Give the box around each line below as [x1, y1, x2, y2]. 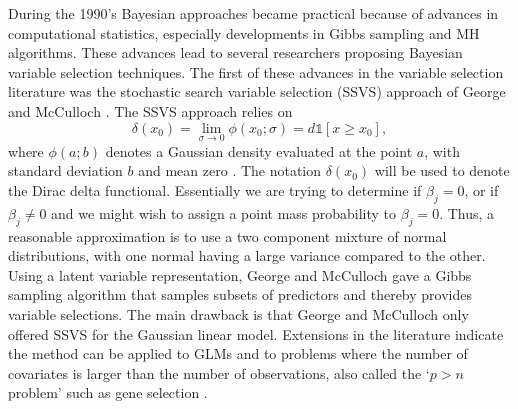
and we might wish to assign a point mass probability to [51, 202, 397, 223]
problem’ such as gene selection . [8, 382, 208, 403]
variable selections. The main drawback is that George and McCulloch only [8, 303, 469, 324]
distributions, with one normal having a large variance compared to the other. [8, 245, 486, 266]
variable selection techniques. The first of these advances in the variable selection [8, 61, 504, 82]
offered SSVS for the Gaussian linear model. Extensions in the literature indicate [8, 323, 504, 344]
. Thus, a [439, 202, 495, 223]
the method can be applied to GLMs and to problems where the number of [8, 343, 468, 364]
